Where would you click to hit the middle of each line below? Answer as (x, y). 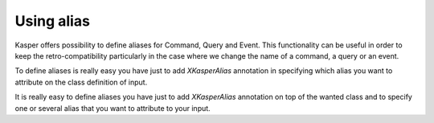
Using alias (52, 21)
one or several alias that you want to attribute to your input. (113, 108)
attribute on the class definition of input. (81, 82)
